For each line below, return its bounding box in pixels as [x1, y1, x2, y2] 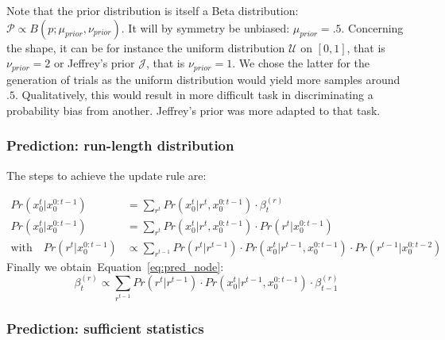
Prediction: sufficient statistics [6, 318, 204, 338]
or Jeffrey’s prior [53, 55, 135, 71]
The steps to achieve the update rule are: [6, 166, 207, 183]
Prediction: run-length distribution [6, 136, 234, 155]
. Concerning [341, 19, 404, 36]
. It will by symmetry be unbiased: [121, 19, 290, 36]
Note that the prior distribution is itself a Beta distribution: [6, 2, 299, 18]
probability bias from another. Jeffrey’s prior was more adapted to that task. [6, 101, 381, 118]
